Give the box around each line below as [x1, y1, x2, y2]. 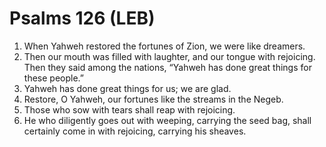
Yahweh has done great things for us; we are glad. [23, 82, 232, 94]
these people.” [23, 72, 84, 84]
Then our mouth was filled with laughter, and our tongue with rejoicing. [23, 50, 316, 62]
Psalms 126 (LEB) [9, 7, 156, 30]
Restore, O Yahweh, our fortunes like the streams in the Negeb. [23, 93, 284, 105]
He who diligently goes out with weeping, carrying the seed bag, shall [23, 114, 312, 126]
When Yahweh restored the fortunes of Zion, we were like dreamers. [23, 40, 306, 52]
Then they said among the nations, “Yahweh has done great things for [23, 61, 312, 73]
